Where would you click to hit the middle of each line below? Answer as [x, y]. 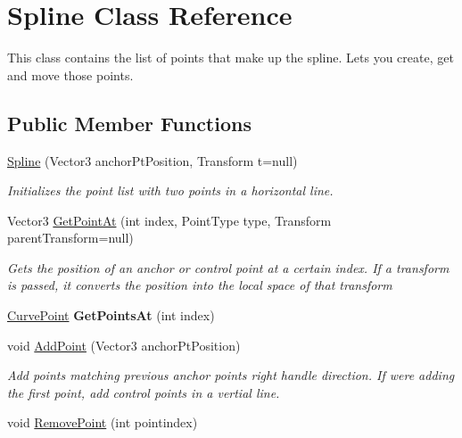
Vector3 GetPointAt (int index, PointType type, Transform [169, 220]
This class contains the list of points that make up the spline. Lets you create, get [231, 58]
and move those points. [70, 74]
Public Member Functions [129, 123]
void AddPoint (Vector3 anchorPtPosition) [124, 345]
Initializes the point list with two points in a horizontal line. [170, 190]
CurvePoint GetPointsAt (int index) [111, 315]
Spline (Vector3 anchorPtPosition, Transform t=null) [153, 160]
